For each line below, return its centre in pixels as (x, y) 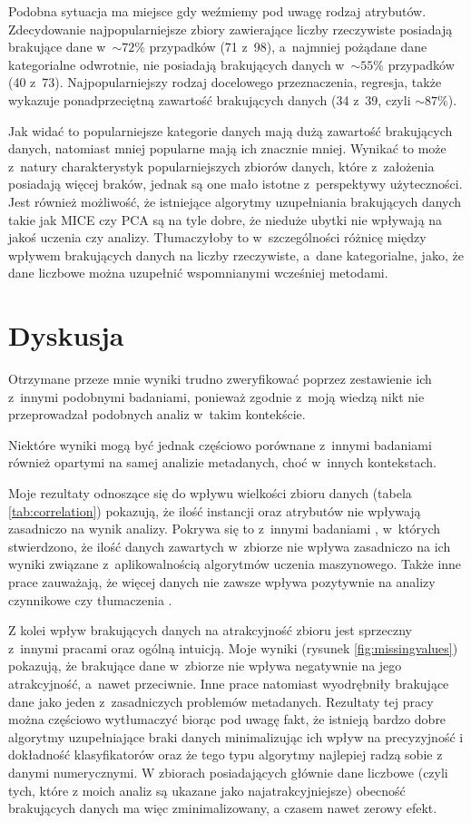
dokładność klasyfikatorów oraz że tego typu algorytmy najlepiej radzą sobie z (226, 754)
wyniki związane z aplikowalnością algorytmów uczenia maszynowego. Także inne (235, 564)
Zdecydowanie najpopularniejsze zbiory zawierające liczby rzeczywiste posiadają (231, 29)
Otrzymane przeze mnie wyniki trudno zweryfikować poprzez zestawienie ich (220, 379)
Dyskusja (66, 335)
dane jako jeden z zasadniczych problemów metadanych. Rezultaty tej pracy (221, 701)
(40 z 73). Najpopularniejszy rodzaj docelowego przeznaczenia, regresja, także (225, 82)
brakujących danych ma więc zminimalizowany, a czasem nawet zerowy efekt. (223, 808)
